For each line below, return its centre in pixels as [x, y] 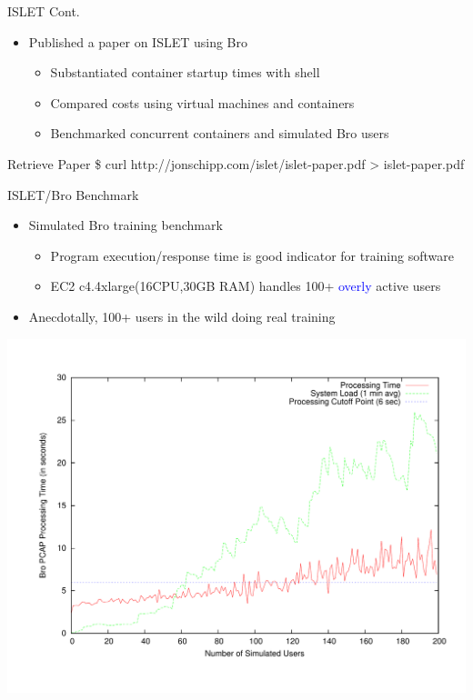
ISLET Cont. [44, 11]
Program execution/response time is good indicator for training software [252, 255]
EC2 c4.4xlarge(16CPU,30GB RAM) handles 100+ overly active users [246, 286]
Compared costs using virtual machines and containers [202, 102]
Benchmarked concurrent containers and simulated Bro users [220, 133]
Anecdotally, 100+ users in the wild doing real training [182, 316]
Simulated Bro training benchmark [126, 225]
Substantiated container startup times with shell [185, 72]
